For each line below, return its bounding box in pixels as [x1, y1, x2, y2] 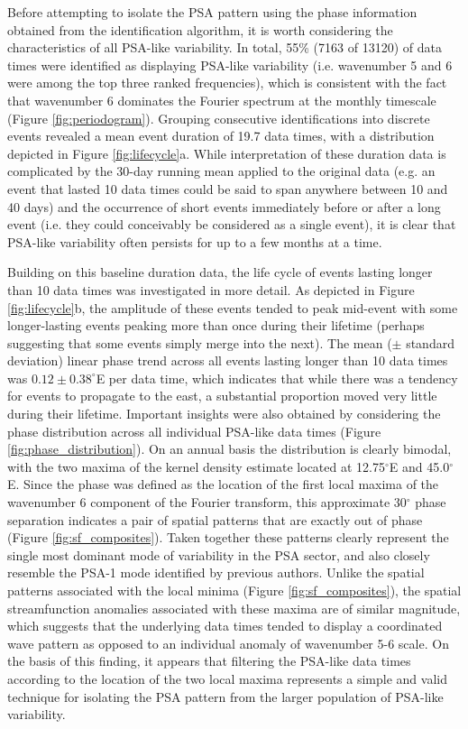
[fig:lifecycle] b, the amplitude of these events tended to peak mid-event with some [7, 298, 458, 317]
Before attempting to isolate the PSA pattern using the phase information [7, 3, 418, 21]
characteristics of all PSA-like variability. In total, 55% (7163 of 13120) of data [7, 38, 442, 57]
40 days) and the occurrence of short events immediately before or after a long [7, 197, 441, 216]
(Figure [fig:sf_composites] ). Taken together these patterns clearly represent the [7, 528, 449, 547]
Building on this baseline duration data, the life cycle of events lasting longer [7, 263, 433, 281]
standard [406, 333, 454, 352]
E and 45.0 [389, 457, 450, 475]
